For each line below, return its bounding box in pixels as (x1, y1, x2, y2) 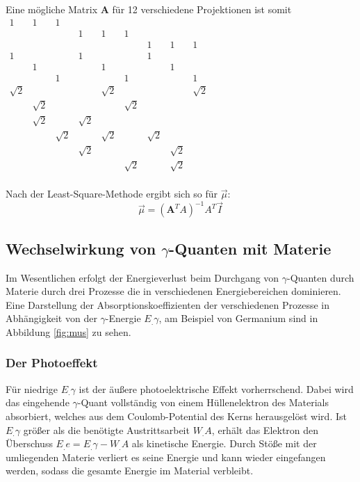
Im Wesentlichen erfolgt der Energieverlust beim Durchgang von (6, 270, 279, 284)
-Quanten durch (287, 270, 354, 284)
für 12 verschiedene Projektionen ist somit (112, 2, 292, 16)
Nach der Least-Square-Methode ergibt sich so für (6, 186, 218, 201)
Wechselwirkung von (6, 237, 156, 259)
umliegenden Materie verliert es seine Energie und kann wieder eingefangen (6, 449, 326, 464)
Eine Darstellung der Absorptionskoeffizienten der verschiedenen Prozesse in (6, 297, 329, 312)
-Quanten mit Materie (169, 237, 332, 259)
